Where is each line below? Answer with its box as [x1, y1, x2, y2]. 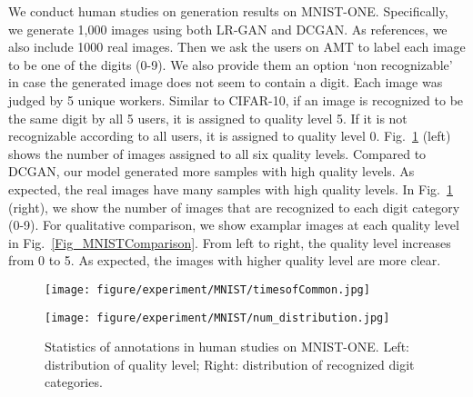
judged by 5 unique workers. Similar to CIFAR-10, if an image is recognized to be [8, 90, 464, 109]
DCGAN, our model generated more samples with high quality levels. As [8, 162, 415, 181]
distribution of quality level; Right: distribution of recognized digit [45, 354, 415, 373]
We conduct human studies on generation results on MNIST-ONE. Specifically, [8, 2, 448, 20]
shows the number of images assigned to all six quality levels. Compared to [8, 144, 427, 163]
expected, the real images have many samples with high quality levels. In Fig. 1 [8, 179, 453, 198]
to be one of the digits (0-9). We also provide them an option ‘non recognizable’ [8, 55, 453, 74]
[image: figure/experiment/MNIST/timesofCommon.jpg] [45, 283, 370, 296]
